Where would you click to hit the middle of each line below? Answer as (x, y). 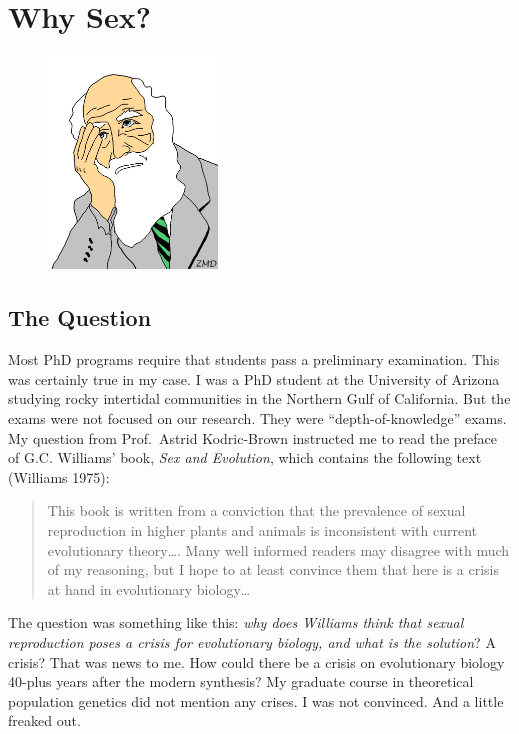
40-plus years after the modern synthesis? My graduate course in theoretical (241, 681)
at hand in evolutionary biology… (149, 588)
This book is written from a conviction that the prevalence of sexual (256, 510)
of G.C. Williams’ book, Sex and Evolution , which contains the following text (245, 457)
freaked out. (44, 720)
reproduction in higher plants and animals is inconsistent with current (262, 529)
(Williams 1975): (59, 476)
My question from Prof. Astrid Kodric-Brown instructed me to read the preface (253, 437)
